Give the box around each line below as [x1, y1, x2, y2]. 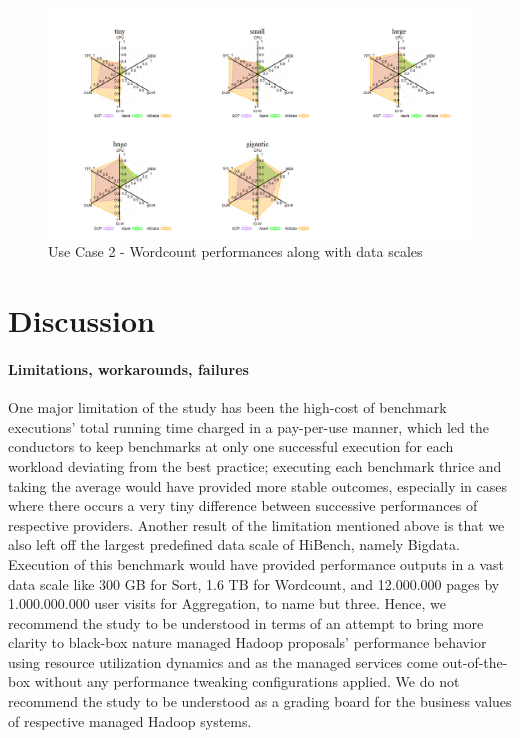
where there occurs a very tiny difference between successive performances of [8, 495, 478, 516]
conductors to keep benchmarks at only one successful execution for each [8, 436, 454, 457]
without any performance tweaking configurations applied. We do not [34, 671, 460, 692]
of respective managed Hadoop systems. [8, 710, 252, 731]
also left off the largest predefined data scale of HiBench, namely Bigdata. [8, 534, 460, 555]
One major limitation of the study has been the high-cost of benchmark [8, 397, 447, 418]
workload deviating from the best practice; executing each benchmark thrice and [8, 455, 502, 476]
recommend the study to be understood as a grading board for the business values [8, 691, 512, 712]
